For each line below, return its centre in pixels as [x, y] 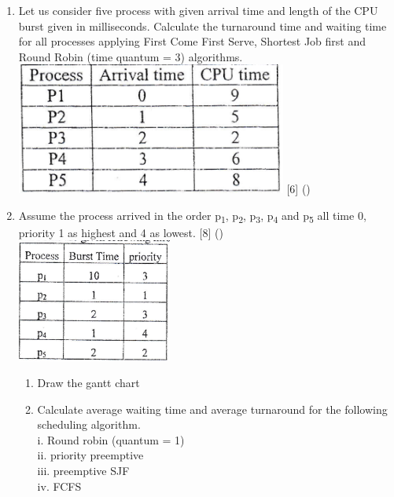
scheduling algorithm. [89, 424]
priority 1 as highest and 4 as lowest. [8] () [121, 232]
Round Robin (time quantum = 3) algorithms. [131, 56]
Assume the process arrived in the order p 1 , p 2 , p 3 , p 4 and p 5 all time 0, [192, 216]
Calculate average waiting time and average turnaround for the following [212, 409]
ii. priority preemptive [90, 455]
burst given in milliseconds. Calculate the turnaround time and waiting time [203, 26]
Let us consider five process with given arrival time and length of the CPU [198, 10]
